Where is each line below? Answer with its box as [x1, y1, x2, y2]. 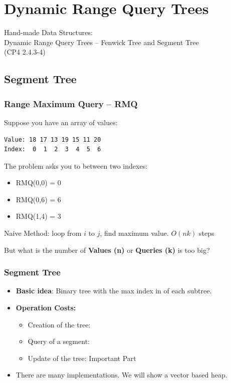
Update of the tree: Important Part [28, 352, 136, 363]
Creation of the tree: [28, 319, 91, 329]
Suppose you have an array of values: [4, 117, 118, 127]
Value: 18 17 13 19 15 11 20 [4, 136, 101, 143]
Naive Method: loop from [4, 228, 82, 238]
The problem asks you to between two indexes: [4, 160, 148, 171]
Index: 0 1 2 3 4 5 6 [4, 146, 101, 153]
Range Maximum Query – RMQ [4, 97, 138, 110]
